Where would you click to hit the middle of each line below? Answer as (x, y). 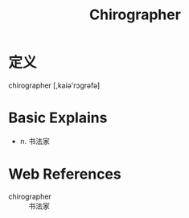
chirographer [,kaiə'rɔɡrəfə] (54, 85)
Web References (65, 174)
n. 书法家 (35, 141)
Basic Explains (58, 118)
